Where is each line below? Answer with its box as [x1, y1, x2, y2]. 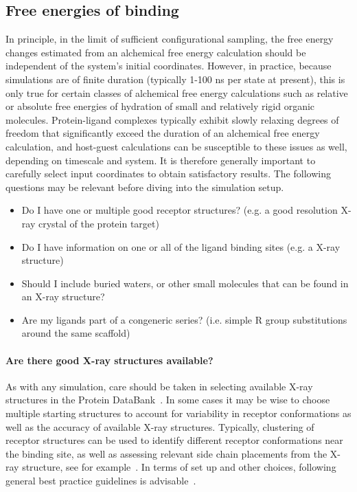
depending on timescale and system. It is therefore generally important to [5, 153, 316, 167]
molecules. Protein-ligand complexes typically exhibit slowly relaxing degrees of [5, 112, 339, 126]
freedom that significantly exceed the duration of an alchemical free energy [5, 126, 320, 140]
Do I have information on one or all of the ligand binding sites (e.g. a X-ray [21, 239, 341, 254]
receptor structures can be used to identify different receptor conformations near [5, 433, 343, 447]
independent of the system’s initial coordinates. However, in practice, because [5, 58, 332, 73]
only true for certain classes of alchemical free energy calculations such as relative [5, 85, 348, 100]
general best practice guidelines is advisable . [5, 473, 196, 488]
